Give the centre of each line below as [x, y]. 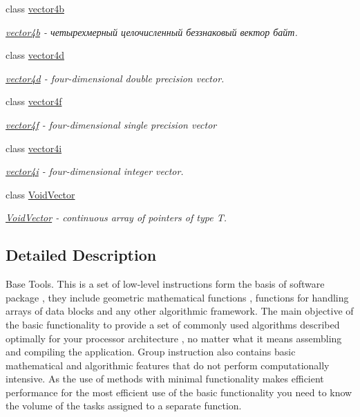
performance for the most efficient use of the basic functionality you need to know [179, 392]
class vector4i [34, 148]
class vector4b [35, 8]
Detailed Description [81, 255]
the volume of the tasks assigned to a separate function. [124, 406]
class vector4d [35, 55]
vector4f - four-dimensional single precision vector [111, 124]
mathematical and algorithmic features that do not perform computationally [168, 365]
